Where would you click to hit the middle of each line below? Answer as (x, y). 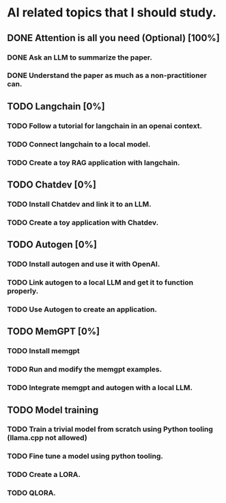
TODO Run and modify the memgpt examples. (85, 370)
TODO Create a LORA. (44, 475)
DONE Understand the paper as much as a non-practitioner (107, 75)
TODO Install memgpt (43, 351)
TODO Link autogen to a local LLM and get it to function (100, 283)
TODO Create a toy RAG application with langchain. (94, 162)
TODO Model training (53, 410)
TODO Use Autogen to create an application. (82, 309)
